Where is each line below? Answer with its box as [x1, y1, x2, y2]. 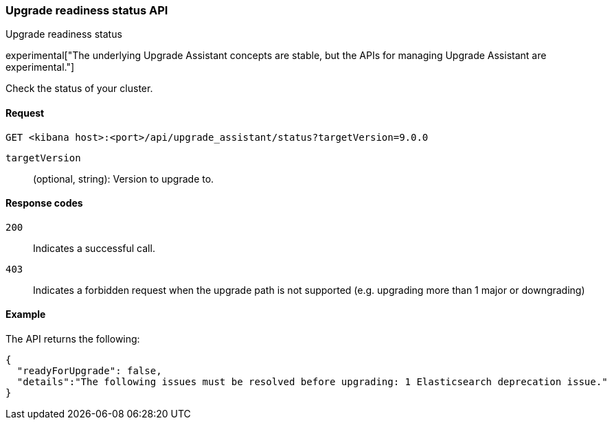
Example [5, 308, 46, 321]
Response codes [5, 197, 83, 209]
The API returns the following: [5, 333, 140, 345]
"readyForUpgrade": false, [16, 365, 162, 377]
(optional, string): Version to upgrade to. [33, 172, 214, 185]
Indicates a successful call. [33, 242, 155, 254]
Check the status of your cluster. [5, 82, 153, 95]
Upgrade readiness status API [5, 3, 168, 17]
